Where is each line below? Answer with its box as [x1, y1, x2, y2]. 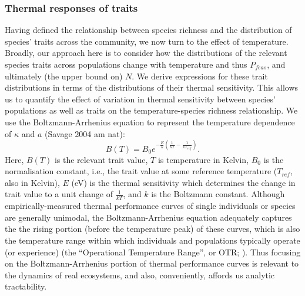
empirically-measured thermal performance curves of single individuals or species [5, 199, 296, 212]
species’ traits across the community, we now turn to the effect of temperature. [5, 35, 289, 47]
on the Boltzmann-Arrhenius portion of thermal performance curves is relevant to [5, 257, 299, 270]
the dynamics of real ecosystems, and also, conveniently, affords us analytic [5, 268, 275, 281]
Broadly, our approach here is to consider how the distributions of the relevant [5, 46, 287, 59]
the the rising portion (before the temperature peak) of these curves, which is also [5, 222, 300, 235]
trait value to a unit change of [5, 188, 113, 200]
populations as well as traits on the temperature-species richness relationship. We [5, 104, 298, 117]
